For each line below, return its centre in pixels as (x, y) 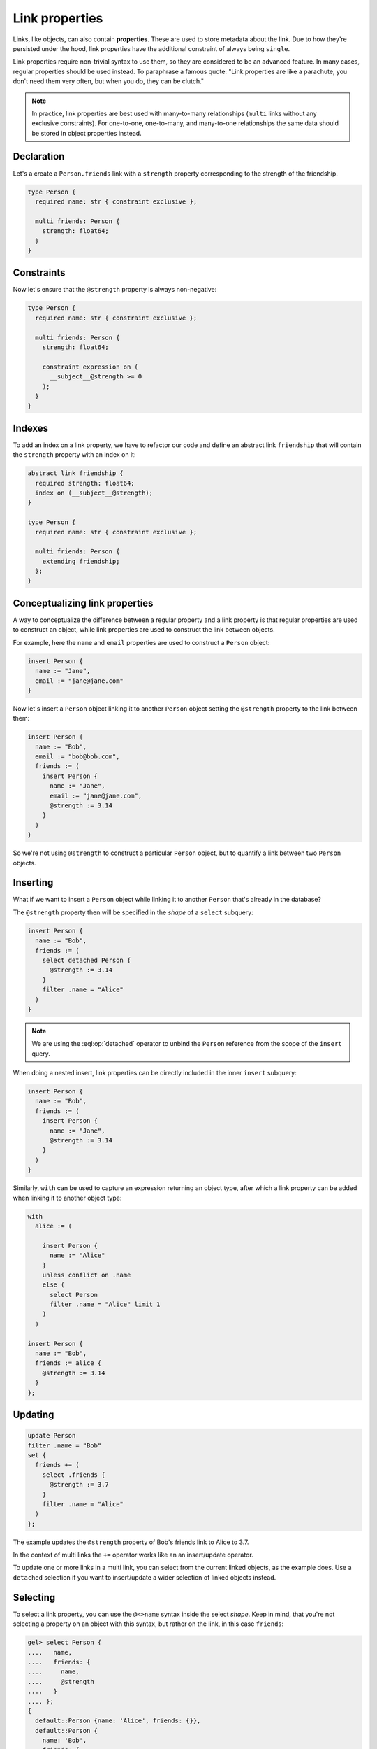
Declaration (39, 156)
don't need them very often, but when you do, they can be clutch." (109, 81)
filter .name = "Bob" (65, 1445)
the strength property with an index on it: (74, 455)
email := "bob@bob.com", (77, 757)
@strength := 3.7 (80, 1485)
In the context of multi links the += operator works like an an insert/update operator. (133, 1555)
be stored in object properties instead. (87, 133)
